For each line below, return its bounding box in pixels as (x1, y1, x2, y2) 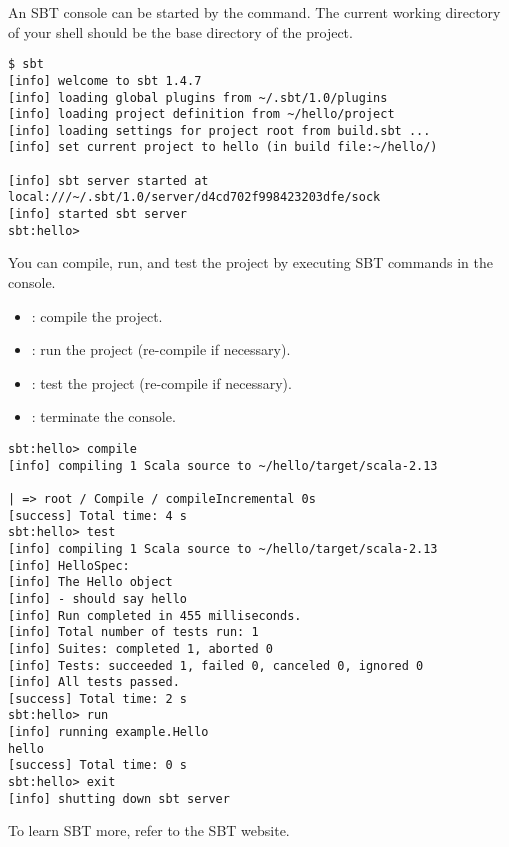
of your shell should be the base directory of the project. (8, 21, 353, 42)
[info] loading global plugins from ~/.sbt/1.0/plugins (8, 90, 388, 105)
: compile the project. (31, 305, 163, 326)
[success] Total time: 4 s (8, 508, 187, 523)
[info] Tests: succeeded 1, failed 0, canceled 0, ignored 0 (8, 658, 424, 673)
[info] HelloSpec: (8, 558, 130, 573)
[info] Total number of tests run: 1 (8, 625, 259, 640)
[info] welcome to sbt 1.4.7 (8, 73, 202, 88)
